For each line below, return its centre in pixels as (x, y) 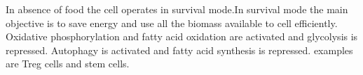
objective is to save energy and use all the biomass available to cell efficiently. (172, 23)
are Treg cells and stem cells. (68, 64)
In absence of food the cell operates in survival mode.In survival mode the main (177, 9)
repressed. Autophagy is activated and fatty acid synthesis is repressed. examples (179, 50)
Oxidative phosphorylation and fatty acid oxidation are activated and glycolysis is (182, 36)
